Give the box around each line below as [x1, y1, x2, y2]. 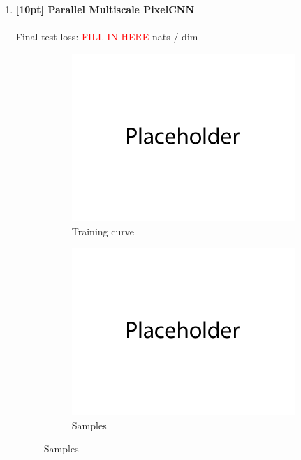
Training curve [71, 223, 134, 238]
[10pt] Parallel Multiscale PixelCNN [15, 2, 194, 16]
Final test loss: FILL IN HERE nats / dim [15, 29, 198, 44]
